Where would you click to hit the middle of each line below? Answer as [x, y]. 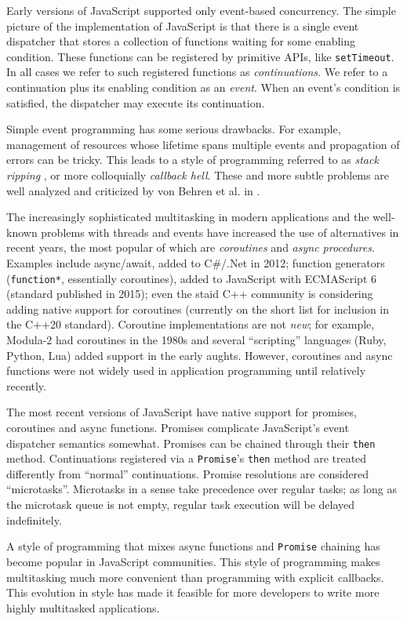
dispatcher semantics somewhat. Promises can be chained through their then [191, 443]
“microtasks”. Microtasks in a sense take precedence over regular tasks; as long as [202, 489]
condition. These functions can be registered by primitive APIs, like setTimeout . [200, 56]
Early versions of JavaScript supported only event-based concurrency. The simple [201, 10]
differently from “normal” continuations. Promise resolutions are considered [188, 473]
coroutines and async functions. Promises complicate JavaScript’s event [178, 427]
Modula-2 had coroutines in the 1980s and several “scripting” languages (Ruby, [196, 340]
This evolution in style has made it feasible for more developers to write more [193, 592]
